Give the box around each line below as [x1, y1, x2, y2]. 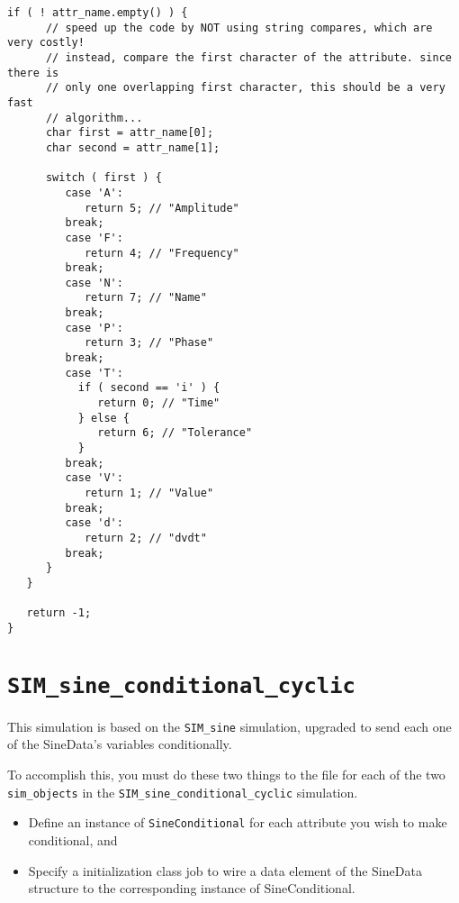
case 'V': [65, 471, 123, 485]
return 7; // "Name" [84, 291, 207, 305]
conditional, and [28, 830, 118, 849]
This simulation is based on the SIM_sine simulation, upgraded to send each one [7, 716, 452, 735]
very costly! [7, 36, 85, 50]
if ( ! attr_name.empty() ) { [7, 6, 188, 19]
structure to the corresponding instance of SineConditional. [28, 879, 355, 898]
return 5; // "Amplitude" [84, 201, 239, 214]
